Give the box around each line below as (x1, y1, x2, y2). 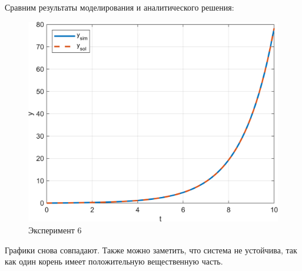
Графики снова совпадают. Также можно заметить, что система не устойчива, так (5, 243, 297, 256)
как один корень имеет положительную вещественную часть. (5, 255, 223, 267)
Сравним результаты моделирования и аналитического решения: (5, 1, 234, 13)
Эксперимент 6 (28, 223, 82, 236)
